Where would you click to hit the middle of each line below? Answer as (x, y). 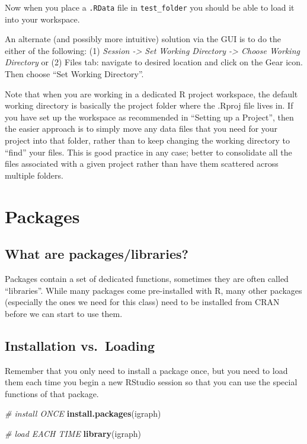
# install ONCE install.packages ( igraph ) (83, 413)
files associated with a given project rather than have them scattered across (142, 164)
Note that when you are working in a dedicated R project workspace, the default (151, 93)
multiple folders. (34, 175)
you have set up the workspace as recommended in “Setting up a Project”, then (149, 117)
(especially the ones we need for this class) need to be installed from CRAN (142, 302)
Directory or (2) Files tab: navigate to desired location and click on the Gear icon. (154, 62)
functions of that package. (52, 393)
